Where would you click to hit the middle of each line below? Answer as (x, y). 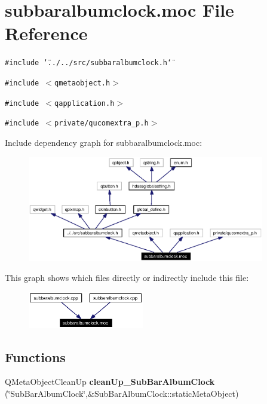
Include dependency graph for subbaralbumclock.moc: (104, 142)
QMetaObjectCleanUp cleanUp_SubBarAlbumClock (110, 382)
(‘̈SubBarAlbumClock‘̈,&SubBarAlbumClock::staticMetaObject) (122, 394)
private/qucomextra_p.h (102, 123)
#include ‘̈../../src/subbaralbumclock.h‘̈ (88, 63)
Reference (46, 33)
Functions (35, 356)
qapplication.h (85, 103)
